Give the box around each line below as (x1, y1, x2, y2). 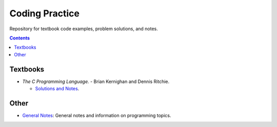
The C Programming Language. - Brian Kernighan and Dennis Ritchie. (22, 78, 170, 84)
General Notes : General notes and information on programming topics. (22, 112, 171, 118)
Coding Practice (9, 8, 80, 19)
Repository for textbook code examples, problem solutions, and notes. (9, 26, 159, 32)
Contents (9, 35, 30, 41)
